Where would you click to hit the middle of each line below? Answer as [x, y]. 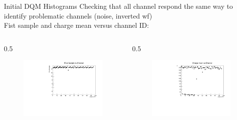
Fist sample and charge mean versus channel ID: [76, 25]
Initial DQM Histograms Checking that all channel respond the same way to [118, 6]
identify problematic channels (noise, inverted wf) [78, 15]
